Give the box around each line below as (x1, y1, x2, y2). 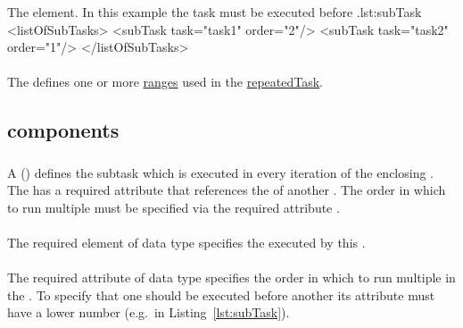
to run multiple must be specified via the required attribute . (7, 198, 340, 216)
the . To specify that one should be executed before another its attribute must (7, 285, 435, 304)
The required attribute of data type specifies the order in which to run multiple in (7, 268, 456, 287)
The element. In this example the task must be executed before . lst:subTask (7, 3, 422, 21)
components (7, 116, 120, 144)
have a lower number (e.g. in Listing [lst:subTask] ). (7, 303, 290, 322)
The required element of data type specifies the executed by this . (7, 233, 366, 252)
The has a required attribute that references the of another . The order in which (7, 181, 446, 199)
